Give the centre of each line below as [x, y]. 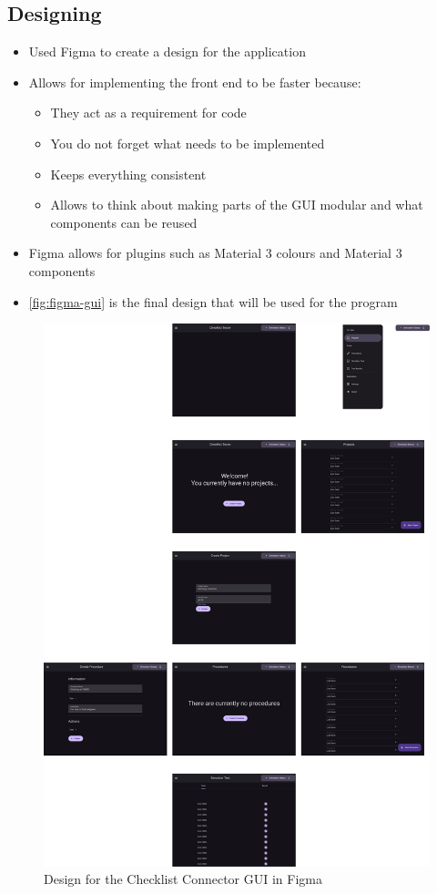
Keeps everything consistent [128, 174]
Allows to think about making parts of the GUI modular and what [237, 205]
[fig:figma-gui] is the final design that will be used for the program [213, 301]
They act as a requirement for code [148, 113]
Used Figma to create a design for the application [167, 51]
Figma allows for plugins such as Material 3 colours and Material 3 [215, 253]
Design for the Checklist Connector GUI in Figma [183, 879]
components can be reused [124, 222]
